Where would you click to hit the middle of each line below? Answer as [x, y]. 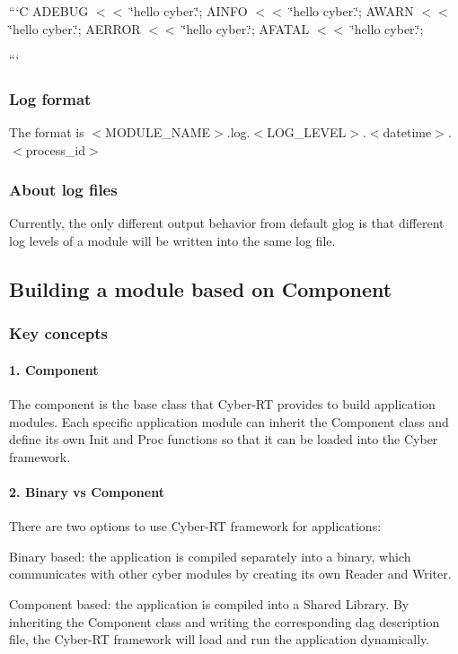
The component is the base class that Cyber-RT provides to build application [222, 404]
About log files [63, 190]
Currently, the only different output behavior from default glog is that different [227, 223]
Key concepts [58, 333]
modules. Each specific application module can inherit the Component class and [229, 421]
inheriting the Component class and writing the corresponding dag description [225, 621]
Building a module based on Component [201, 288]
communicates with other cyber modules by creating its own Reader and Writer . [230, 574]
